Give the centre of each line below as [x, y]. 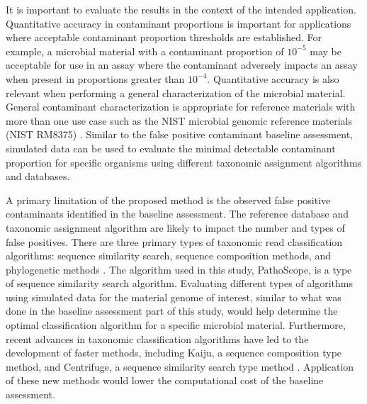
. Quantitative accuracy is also [273, 78]
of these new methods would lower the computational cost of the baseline [165, 380]
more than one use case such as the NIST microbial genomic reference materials [179, 120]
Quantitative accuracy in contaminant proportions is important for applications [179, 23]
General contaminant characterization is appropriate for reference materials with [181, 107]
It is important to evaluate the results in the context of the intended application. [181, 9]
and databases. [38, 176]
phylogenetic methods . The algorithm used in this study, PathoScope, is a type [179, 269]
